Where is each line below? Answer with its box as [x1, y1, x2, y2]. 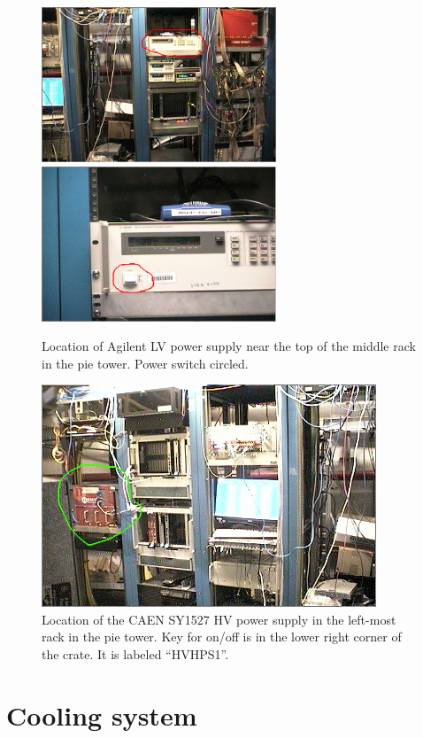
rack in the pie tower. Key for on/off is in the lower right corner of [42, 627, 402, 646]
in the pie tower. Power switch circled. [42, 353, 249, 372]
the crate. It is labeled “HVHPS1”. [42, 644, 229, 663]
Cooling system [6, 696, 197, 733]
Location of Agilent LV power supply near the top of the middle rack [42, 337, 416, 355]
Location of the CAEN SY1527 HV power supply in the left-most [42, 610, 396, 628]
